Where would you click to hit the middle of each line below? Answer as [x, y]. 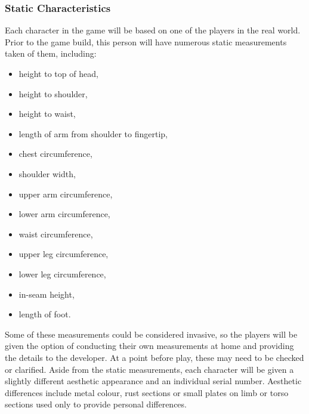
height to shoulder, [53, 93]
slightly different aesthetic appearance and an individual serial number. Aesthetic [153, 381]
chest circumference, [55, 154]
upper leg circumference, [64, 254]
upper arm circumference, [66, 194]
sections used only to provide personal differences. [96, 404]
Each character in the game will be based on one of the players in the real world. [153, 30]
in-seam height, [47, 294]
